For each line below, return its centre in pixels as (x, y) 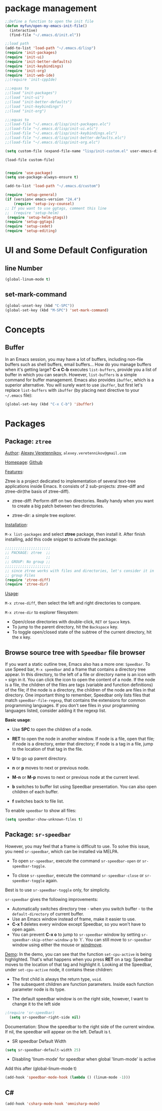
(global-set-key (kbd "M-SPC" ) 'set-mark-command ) (57, 310)
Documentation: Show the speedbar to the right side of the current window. (80, 1027)
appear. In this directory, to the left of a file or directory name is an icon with (80, 675)
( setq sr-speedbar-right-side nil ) (45, 1017)
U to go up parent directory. (40, 758)
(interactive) (23, 30)
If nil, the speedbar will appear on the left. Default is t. (58, 1031)
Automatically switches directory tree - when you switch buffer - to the (82, 909)
